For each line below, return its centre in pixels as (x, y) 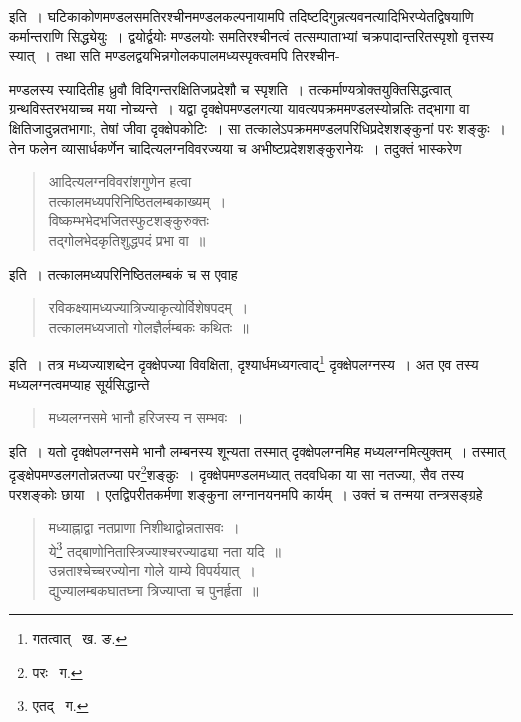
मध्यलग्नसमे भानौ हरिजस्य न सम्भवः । (146, 417)
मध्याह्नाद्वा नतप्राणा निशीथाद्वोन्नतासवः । (144, 527)
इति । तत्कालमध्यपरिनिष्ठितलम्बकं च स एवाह (123, 273)
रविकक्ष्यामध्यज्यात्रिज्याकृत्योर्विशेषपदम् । (148, 307)
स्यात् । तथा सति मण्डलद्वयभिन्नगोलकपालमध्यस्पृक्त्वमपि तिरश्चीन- (174, 55)
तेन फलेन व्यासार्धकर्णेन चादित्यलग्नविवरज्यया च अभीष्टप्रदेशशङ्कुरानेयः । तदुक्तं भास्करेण (235, 147)
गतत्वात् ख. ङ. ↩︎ (80, 638)
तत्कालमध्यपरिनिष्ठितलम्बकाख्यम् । (137, 200)
